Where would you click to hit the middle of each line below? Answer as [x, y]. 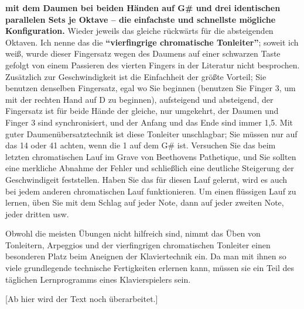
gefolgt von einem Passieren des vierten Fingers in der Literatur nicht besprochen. [153, 65]
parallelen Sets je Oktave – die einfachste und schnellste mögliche [141, 19]
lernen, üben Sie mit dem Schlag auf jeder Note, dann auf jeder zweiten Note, [145, 202]
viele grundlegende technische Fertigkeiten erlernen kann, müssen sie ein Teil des [150, 268]
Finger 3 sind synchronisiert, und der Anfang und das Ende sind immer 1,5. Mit [149, 122]
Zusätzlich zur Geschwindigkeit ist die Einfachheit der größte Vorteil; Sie [136, 76]
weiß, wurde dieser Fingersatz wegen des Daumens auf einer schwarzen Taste [143, 53]
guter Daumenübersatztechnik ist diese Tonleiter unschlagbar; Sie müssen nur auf [151, 133]
